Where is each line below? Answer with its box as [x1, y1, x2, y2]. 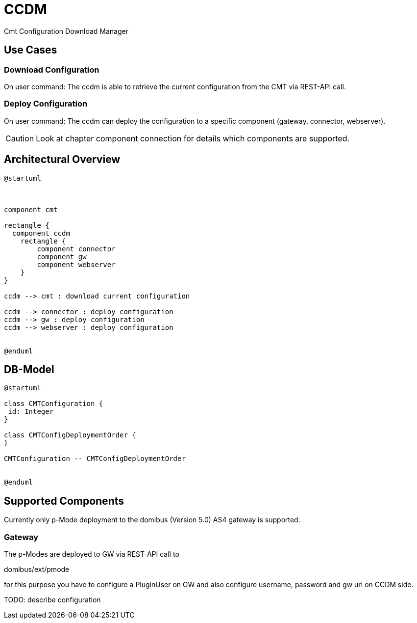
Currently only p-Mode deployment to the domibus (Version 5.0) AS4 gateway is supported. [4, 515, 300, 524]
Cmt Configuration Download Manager [4, 27, 128, 35]
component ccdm [12, 229, 70, 237]
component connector [37, 244, 116, 253]
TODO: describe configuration [4, 596, 101, 604]
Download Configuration [4, 64, 99, 75]
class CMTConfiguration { [4, 400, 103, 408]
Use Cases [4, 44, 57, 56]
